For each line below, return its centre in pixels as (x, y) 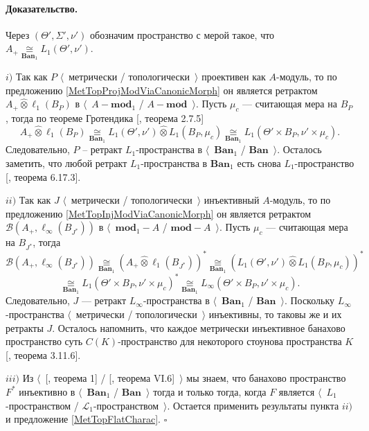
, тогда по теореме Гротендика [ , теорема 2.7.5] (105, 118)
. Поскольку (309, 300)
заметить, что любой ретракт (66, 163)
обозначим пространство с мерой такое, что (182, 34)
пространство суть (44, 341)
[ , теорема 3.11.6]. (43, 354)
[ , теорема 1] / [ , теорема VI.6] (110, 378)
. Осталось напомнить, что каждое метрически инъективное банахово (199, 327)
